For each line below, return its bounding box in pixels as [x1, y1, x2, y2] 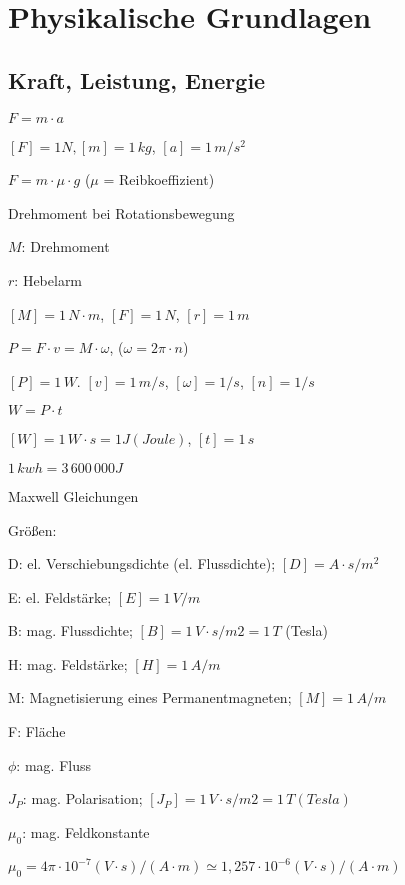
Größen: [8, 519, 57, 540]
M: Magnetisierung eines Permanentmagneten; [8, 687, 292, 708]
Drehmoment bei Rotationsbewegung [8, 202, 235, 223]
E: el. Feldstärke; [8, 586, 112, 607]
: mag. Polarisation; [22, 788, 143, 809]
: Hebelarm [14, 269, 83, 290]
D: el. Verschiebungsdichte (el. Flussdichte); [8, 553, 276, 574]
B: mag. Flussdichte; [8, 620, 133, 641]
